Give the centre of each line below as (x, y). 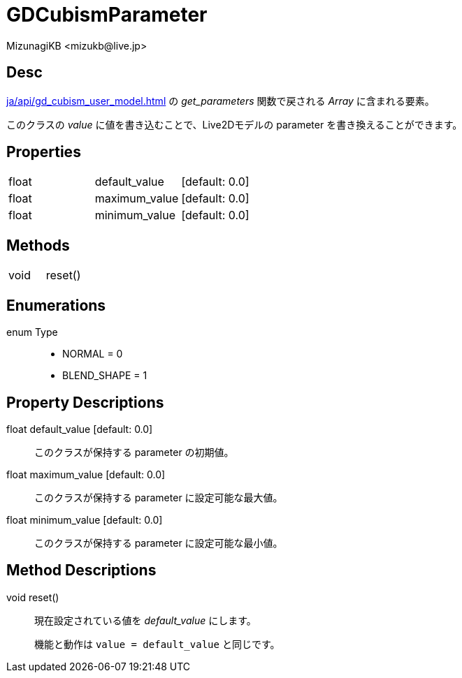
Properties (44, 152)
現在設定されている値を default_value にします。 (145, 620)
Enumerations (56, 305)
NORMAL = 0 (93, 354)
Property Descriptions (85, 402)
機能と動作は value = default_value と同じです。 (157, 644)
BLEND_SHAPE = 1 (105, 376)
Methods (38, 245)
